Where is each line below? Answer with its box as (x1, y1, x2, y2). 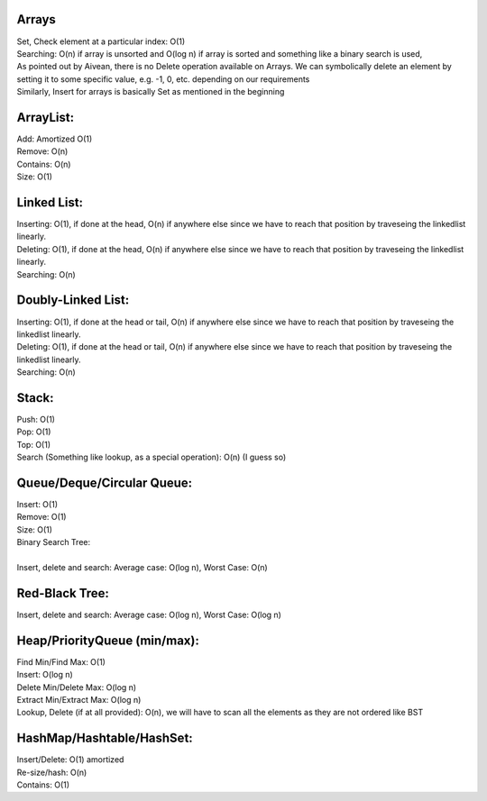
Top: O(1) (16, 439, 51, 450)
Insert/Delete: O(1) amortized (16, 754, 124, 765)
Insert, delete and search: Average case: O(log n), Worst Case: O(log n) (16, 609, 281, 620)
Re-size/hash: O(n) (16, 767, 87, 778)
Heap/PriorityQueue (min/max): (16, 633, 200, 648)
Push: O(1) (16, 414, 56, 424)
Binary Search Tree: (16, 537, 91, 548)
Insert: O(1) (16, 499, 59, 510)
